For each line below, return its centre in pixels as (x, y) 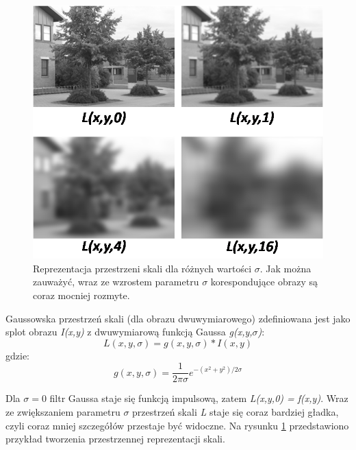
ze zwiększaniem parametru (63, 412)
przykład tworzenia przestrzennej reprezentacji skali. (115, 439)
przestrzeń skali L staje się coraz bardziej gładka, (236, 412)
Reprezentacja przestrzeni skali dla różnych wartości (142, 268)
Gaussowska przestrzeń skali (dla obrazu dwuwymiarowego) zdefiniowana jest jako (178, 318)
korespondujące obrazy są (264, 282)
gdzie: (17, 355)
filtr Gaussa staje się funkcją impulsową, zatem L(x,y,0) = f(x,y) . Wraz (199, 398)
